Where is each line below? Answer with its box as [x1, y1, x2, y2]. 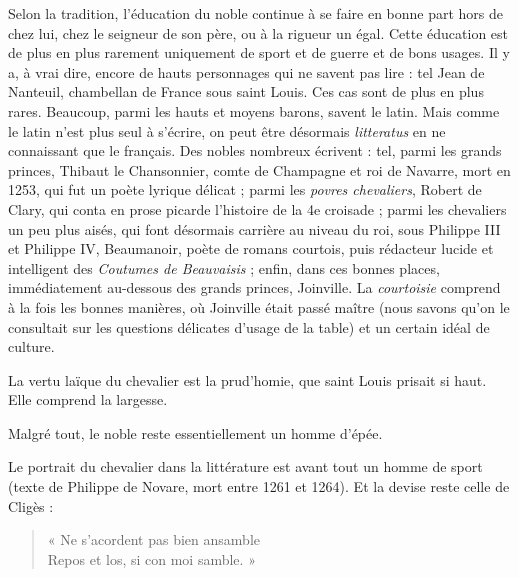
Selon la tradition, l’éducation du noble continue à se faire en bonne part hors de [8, 3, 504, 23]
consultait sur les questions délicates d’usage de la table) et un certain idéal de [8, 316, 490, 337]
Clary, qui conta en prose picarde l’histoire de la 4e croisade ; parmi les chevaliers [8, 198, 507, 219]
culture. [8, 336, 55, 357]
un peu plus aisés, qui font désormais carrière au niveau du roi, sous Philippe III [8, 218, 501, 239]
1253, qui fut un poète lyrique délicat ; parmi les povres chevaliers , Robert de [8, 179, 482, 200]
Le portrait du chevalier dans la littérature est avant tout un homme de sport [8, 456, 483, 477]
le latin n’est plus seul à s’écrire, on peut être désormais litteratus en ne [8, 120, 446, 141]
